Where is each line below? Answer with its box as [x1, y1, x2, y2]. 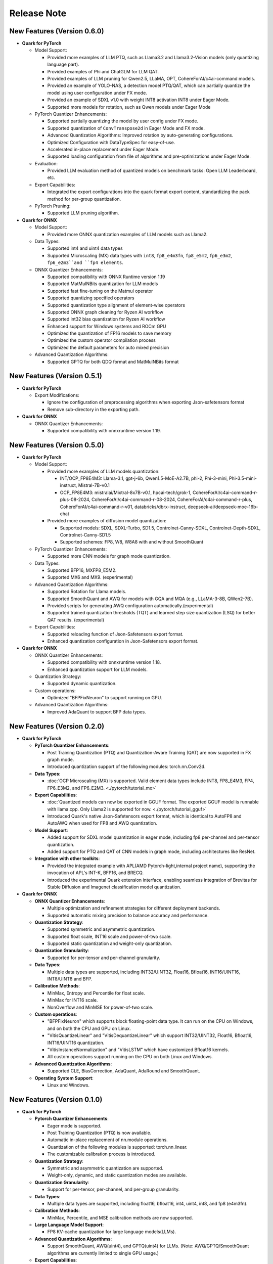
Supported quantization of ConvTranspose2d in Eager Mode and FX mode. [47, 125, 205, 131]
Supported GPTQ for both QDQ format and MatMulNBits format [47, 358, 179, 365]
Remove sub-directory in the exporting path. [47, 406, 140, 412]
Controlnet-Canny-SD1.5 [60, 532, 111, 538]
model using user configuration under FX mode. [47, 89, 148, 96]
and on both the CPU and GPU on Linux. [47, 1025, 131, 1031]
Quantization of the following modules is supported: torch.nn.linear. [47, 1144, 188, 1150]
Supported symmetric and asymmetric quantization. [47, 926, 156, 932]
